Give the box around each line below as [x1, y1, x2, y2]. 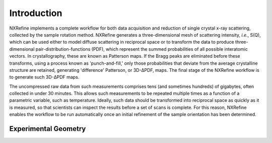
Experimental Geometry [9, 124, 86, 133]
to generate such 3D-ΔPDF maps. [9, 74, 80, 80]
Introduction [9, 8, 62, 19]
